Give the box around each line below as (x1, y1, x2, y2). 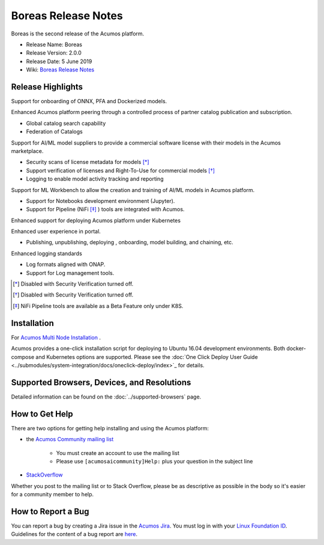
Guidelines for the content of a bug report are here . (11, 531, 138, 538)
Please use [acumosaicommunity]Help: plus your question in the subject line (56, 457, 253, 465)
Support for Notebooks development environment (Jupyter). (26, 197, 175, 204)
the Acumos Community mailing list (26, 436, 114, 443)
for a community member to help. (11, 491, 94, 498)
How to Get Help (11, 409, 73, 419)
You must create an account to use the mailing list (56, 449, 179, 456)
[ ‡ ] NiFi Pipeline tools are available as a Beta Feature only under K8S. (13, 302, 184, 309)
